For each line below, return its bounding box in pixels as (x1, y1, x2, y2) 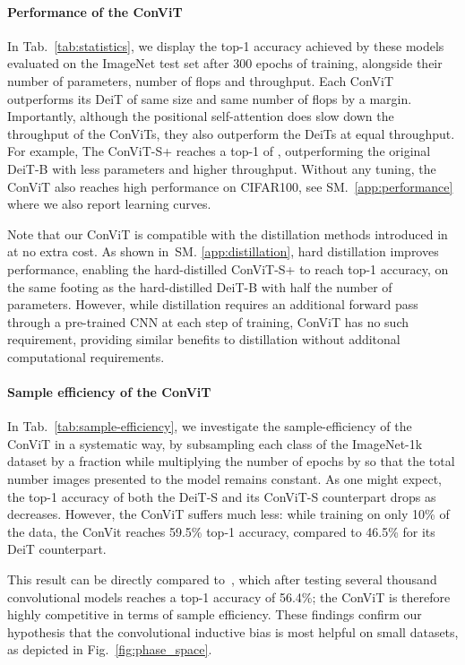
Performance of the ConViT (7, 2, 183, 21)
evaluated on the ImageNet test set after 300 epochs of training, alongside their (7, 54, 443, 73)
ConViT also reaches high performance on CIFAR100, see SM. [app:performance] (7, 177, 453, 195)
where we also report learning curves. (7, 194, 211, 213)
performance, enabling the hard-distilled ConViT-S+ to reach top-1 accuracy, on (7, 259, 449, 278)
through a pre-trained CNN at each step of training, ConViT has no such (7, 312, 409, 331)
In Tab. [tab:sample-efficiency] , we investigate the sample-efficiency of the (7, 417, 412, 436)
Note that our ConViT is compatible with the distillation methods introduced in (7, 224, 448, 243)
